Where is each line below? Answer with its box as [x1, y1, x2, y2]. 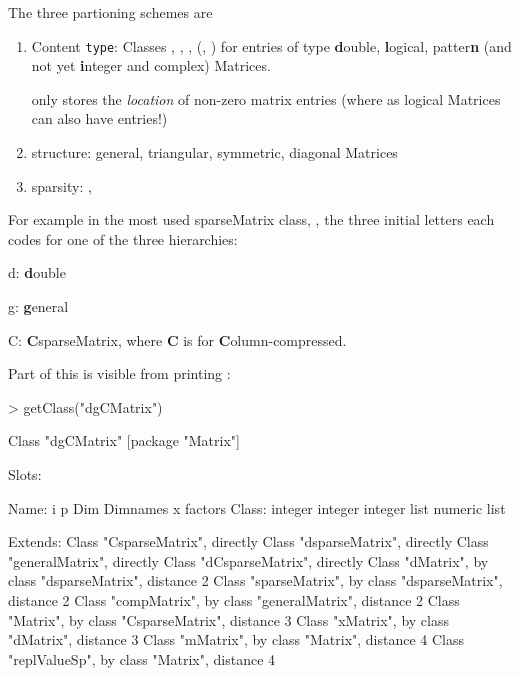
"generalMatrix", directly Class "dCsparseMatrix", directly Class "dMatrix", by [8, 550, 489, 571]
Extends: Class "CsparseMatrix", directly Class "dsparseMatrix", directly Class [8, 531, 489, 552]
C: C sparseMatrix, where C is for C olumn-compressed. [8, 329, 347, 350]
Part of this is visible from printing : [8, 363, 231, 384]
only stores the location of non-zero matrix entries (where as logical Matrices [31, 88, 501, 109]
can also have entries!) [31, 108, 168, 129]
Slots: [8, 463, 42, 484]
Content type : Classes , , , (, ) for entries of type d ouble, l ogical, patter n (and [31, 35, 512, 56]
